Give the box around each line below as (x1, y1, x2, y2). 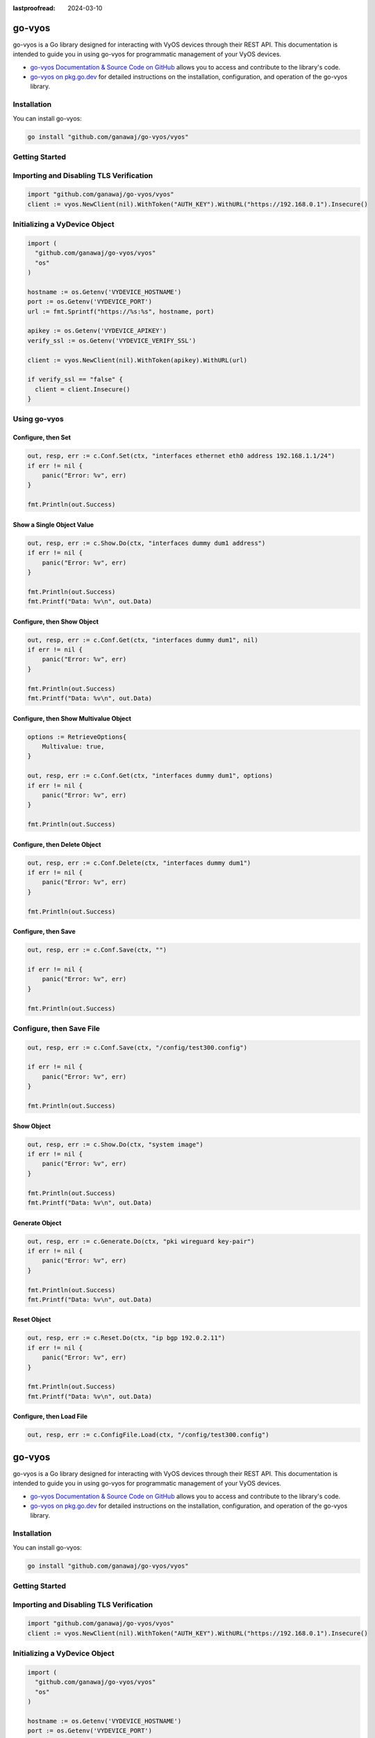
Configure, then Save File (12, 1023, 101, 1033)
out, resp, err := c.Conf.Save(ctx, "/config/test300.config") (27, 1043, 248, 1051)
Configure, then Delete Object (12, 840, 101, 848)
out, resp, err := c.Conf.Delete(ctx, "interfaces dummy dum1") (27, 859, 251, 867)
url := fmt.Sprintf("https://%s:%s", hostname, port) (27, 307, 215, 316)
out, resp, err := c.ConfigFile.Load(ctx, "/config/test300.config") (27, 1431, 269, 1439)
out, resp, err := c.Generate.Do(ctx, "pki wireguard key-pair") (27, 1237, 255, 1245)
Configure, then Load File (12, 1412, 88, 1421)
